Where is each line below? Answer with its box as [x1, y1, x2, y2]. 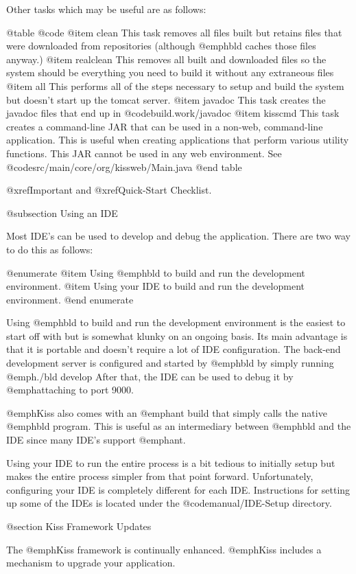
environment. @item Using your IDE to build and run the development [6, 279, 305, 293]
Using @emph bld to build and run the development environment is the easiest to [6, 315, 346, 330]
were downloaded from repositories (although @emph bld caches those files [6, 38, 316, 53]
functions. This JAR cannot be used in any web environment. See [6, 146, 282, 160]
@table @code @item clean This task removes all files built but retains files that [6, 25, 342, 39]
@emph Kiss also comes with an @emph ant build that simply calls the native [6, 405, 327, 420]
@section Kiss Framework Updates [6, 519, 152, 533]
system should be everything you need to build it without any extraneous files [6, 65, 334, 80]
